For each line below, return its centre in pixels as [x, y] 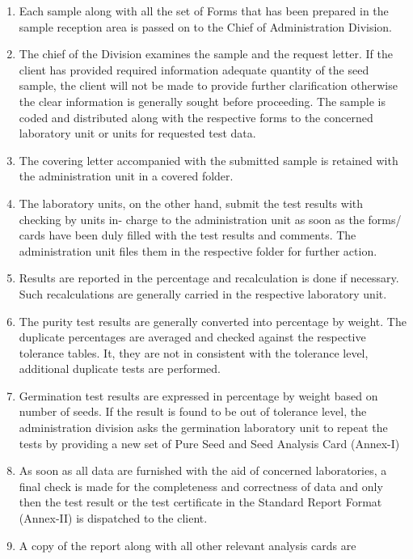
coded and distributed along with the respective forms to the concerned [196, 117]
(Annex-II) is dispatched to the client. [113, 518]
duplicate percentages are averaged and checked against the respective [192, 337]
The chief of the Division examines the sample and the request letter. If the [206, 54]
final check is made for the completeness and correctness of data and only [201, 486]
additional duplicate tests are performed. [120, 368]
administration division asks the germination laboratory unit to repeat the [203, 428]
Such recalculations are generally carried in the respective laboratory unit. [203, 293]
